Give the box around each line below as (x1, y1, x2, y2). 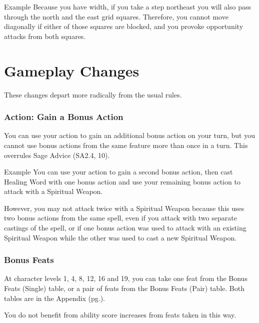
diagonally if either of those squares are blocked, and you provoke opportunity (4, 21, 243, 31)
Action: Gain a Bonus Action (4, 110, 123, 123)
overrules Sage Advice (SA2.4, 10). (4, 149, 110, 160)
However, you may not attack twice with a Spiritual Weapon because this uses (4, 202, 244, 213)
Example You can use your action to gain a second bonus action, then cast (4, 166, 233, 177)
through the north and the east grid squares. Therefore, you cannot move (4, 11, 228, 21)
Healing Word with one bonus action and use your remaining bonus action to (4, 176, 240, 186)
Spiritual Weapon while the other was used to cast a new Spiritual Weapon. (4, 232, 237, 242)
